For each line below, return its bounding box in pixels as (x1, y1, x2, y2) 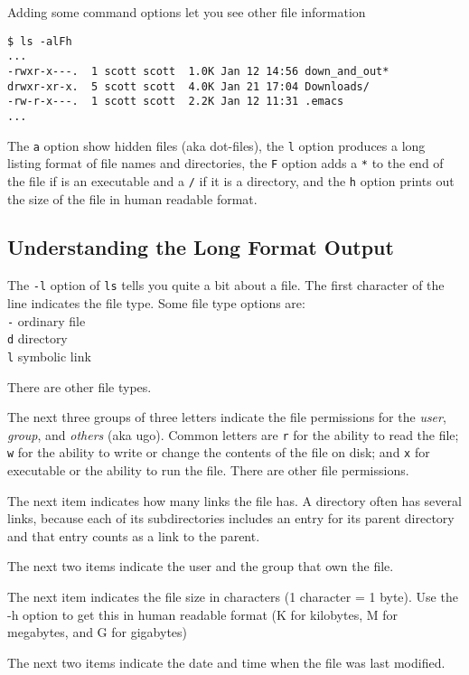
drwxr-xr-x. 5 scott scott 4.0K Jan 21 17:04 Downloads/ (7, 80, 370, 93)
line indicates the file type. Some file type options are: (7, 293, 305, 312)
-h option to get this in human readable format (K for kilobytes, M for (7, 605, 399, 623)
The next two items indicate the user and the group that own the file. (7, 557, 394, 576)
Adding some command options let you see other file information (7, 3, 366, 21)
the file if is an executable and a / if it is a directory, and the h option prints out (7, 171, 455, 190)
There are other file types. (7, 377, 152, 396)
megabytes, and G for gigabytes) (7, 623, 188, 642)
